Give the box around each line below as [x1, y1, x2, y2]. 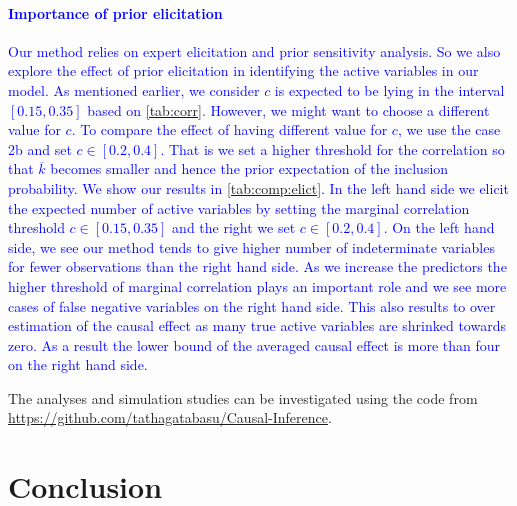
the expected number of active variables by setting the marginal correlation [8, 197, 470, 218]
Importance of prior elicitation [8, 2, 223, 23]
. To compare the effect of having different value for [71, 119, 388, 140]
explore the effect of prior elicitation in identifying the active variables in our [8, 60, 479, 81]
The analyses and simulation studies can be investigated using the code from [8, 387, 478, 408]
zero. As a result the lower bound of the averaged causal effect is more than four [8, 334, 501, 355]
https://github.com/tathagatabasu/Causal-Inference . [8, 407, 332, 428]
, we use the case [397, 119, 501, 140]
